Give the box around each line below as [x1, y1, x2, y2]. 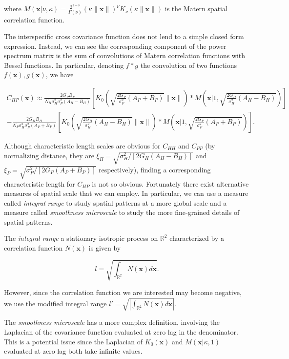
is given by [88, 243, 121, 253]
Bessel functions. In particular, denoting [4, 60, 124, 70]
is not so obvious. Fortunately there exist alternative [92, 178, 249, 189]
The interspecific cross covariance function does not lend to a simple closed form [4, 31, 244, 41]
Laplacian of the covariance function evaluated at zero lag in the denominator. [4, 326, 238, 337]
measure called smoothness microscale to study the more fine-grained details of [4, 207, 240, 217]
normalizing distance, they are [4, 150, 94, 160]
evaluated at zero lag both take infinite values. [4, 346, 143, 356]
